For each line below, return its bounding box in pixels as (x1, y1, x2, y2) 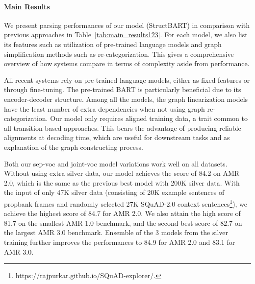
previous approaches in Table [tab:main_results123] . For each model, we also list (4, 29, 248, 40)
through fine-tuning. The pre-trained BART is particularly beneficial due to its (4, 84, 241, 95)
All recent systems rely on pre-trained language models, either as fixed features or (4, 74, 250, 85)
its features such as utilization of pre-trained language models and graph (4, 39, 222, 49)
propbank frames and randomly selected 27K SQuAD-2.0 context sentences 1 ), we (4, 197, 248, 209)
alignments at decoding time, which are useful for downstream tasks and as (4, 132, 230, 142)
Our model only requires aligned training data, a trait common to (50, 113, 248, 123)
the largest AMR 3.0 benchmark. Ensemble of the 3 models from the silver (4, 227, 228, 237)
